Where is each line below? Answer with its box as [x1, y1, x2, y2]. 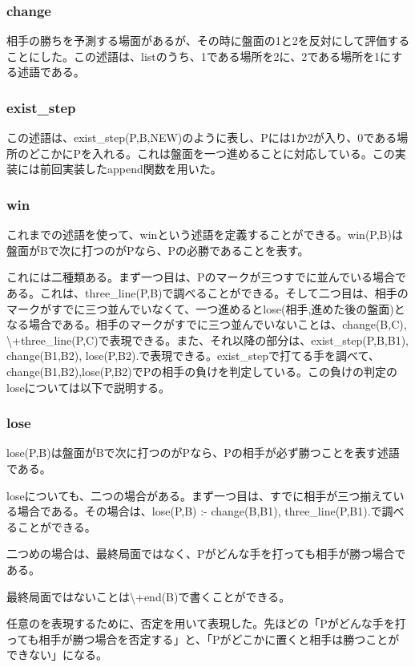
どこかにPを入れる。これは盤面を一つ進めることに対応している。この [28, 144, 395, 161]
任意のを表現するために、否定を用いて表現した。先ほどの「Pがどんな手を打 [6, 615, 406, 632]
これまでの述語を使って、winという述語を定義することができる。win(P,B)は [6, 226, 403, 243]
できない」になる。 [6, 646, 107, 663]
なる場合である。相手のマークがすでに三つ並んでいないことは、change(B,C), [6, 316, 407, 333]
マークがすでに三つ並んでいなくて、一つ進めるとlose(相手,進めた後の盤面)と [6, 300, 405, 317]
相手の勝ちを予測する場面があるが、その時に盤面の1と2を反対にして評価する [6, 32, 410, 49]
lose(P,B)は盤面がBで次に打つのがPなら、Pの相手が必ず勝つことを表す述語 [6, 444, 400, 461]
